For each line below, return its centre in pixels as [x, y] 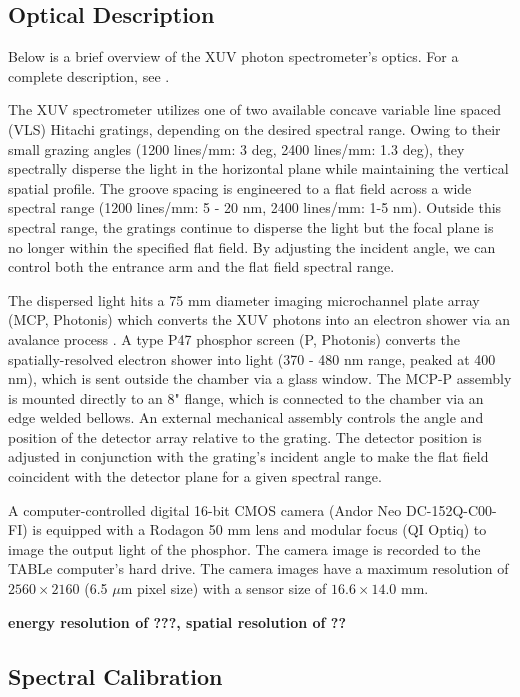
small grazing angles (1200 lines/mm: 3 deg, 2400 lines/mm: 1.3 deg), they [236, 148]
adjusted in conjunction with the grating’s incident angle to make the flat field [248, 456]
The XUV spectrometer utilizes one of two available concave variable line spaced [254, 109]
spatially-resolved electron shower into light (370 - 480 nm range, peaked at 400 [252, 358]
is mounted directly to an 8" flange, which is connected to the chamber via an [246, 397]
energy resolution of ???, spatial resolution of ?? [177, 621]
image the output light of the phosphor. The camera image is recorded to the [244, 548]
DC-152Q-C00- [451, 509]
